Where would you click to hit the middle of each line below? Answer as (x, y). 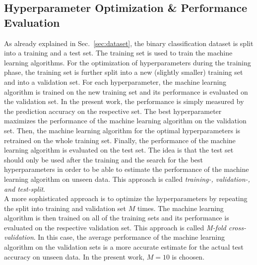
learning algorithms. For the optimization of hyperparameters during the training (128, 62)
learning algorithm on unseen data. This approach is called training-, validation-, (127, 179)
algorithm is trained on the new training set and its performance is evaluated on (126, 91)
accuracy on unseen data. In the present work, (74, 256)
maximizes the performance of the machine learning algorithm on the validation (125, 121)
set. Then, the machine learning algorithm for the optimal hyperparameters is (122, 130)
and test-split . (25, 188)
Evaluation (32, 22)
